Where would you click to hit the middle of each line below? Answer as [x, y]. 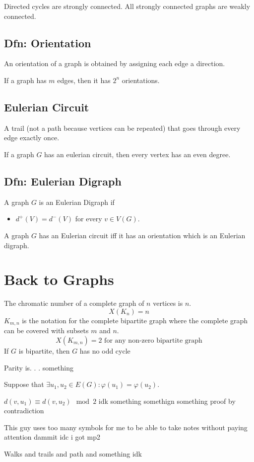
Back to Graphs [59, 279]
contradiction [24, 411]
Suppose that [24, 384]
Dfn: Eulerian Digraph [63, 181]
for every [89, 219]
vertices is [168, 303]
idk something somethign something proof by [167, 401]
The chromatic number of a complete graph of [74, 303]
